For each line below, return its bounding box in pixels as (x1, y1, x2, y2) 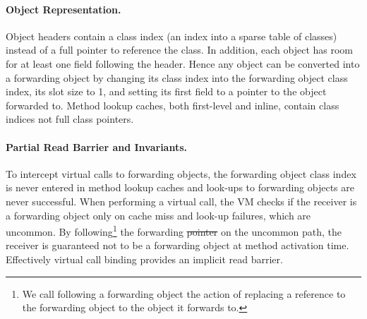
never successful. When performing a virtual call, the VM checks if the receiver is (6, 193, 357, 208)
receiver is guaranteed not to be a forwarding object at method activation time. (6, 238, 349, 253)
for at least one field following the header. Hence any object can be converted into (6, 56, 360, 71)
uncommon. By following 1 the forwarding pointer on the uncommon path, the (6, 222, 342, 239)
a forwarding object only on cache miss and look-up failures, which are (6, 207, 311, 222)
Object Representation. (6, 1, 121, 16)
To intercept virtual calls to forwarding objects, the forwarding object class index (6, 166, 356, 181)
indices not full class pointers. (6, 112, 134, 126)
